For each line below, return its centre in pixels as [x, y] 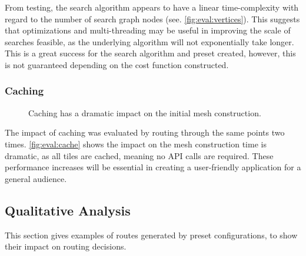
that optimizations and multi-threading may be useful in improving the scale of [148, 30]
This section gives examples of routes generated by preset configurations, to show [151, 235]
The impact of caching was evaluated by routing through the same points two [145, 132]
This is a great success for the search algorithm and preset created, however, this [150, 53]
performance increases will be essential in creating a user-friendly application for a [153, 167]
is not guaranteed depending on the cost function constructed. [117, 64]
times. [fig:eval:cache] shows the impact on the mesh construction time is [136, 144]
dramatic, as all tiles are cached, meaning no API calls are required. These [139, 155]
